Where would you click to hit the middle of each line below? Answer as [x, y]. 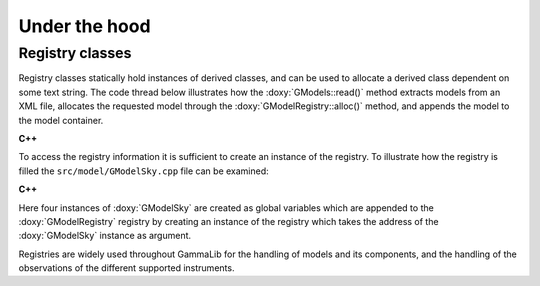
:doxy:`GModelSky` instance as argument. [105, 236]
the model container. [61, 120]
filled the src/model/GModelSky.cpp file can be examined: [143, 171]
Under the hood [84, 26]
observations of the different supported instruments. [126, 268]
